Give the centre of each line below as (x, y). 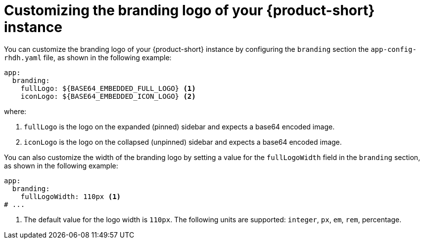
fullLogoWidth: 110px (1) (71, 196)
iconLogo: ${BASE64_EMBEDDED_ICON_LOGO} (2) (108, 96)
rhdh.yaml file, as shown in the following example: (88, 57)
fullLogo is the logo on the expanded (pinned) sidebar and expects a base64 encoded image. (179, 126)
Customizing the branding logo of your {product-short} (189, 10)
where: (15, 111)
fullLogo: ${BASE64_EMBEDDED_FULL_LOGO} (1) (108, 88)
